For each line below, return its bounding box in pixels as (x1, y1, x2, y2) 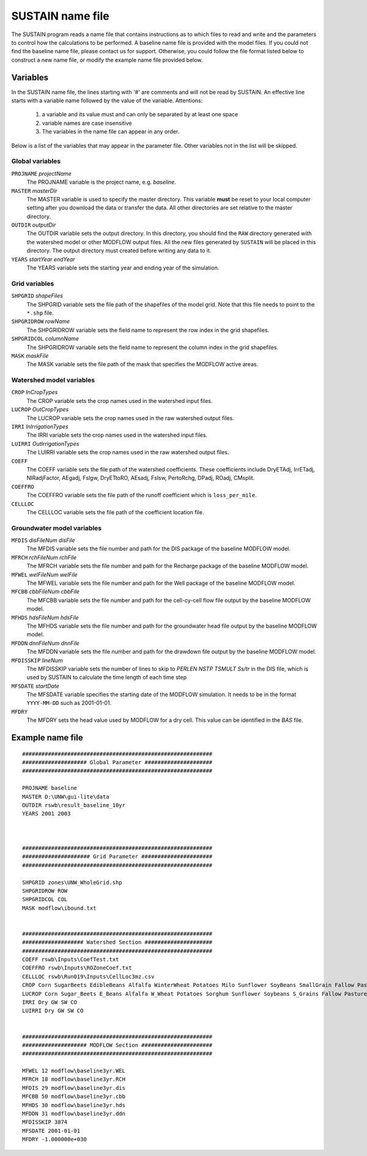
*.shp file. (26, 309, 54, 317)
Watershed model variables (11, 376, 95, 385)
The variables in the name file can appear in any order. (42, 128, 180, 135)
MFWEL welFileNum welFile (11, 571, 78, 578)
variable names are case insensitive (42, 119, 132, 127)
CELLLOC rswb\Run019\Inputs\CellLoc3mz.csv (22, 973, 155, 980)
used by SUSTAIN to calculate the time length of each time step (26, 674, 187, 681)
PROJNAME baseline (22, 784, 78, 792)
